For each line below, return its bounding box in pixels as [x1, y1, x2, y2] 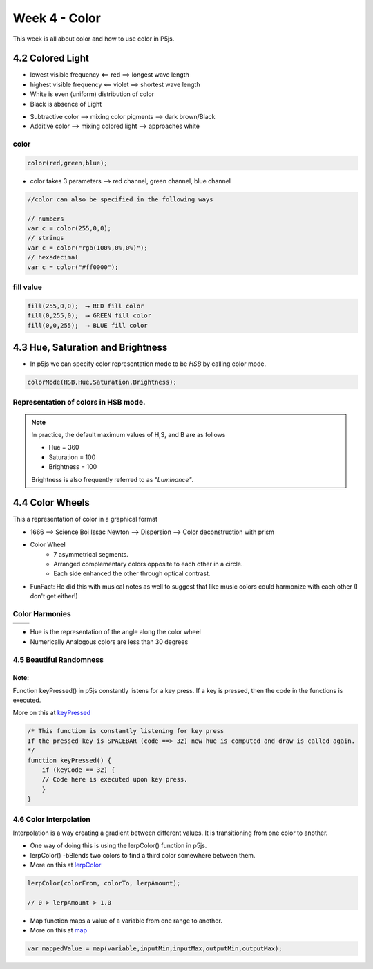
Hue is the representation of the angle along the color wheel [30, 628, 202, 636]
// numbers [27, 214, 64, 223]
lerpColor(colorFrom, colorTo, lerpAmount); [27, 879, 181, 887]
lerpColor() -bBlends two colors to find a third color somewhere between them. [30, 851, 256, 859]
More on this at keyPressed [12, 709, 91, 717]
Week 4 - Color [12, 10, 102, 26]
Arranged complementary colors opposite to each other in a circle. [53, 560, 243, 569]
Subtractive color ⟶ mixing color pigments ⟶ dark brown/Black [30, 113, 216, 121]
